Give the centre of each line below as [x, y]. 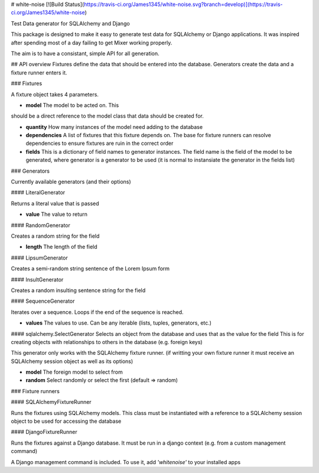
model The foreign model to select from [74, 372]
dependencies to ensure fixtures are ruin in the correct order [100, 143]
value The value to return [57, 214]
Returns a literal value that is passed [55, 203]
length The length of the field [61, 247]
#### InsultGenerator [37, 279]
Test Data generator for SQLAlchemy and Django [70, 23]
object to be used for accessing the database [66, 421]
